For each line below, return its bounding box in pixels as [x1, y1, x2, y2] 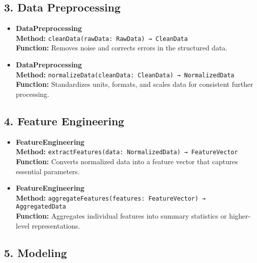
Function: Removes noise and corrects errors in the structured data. [15, 42, 227, 53]
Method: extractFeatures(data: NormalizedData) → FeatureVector [15, 146, 238, 157]
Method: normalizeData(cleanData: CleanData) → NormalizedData [15, 69, 234, 79]
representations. [31, 220, 80, 231]
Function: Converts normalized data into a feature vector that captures [15, 156, 238, 166]
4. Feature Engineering [4, 113, 124, 128]
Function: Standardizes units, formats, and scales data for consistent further [15, 79, 253, 89]
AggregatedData [15, 203, 66, 211]
